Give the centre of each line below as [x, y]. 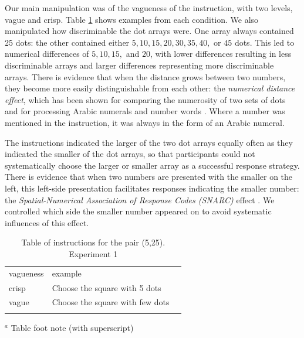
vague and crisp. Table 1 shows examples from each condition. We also [132, 19]
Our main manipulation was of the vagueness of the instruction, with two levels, [149, 8]
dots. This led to [264, 42]
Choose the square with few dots [111, 302]
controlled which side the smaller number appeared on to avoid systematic [138, 211]
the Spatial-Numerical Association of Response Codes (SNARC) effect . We [140, 199]
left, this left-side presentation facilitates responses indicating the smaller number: [152, 188]
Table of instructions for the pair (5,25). [93, 242]
